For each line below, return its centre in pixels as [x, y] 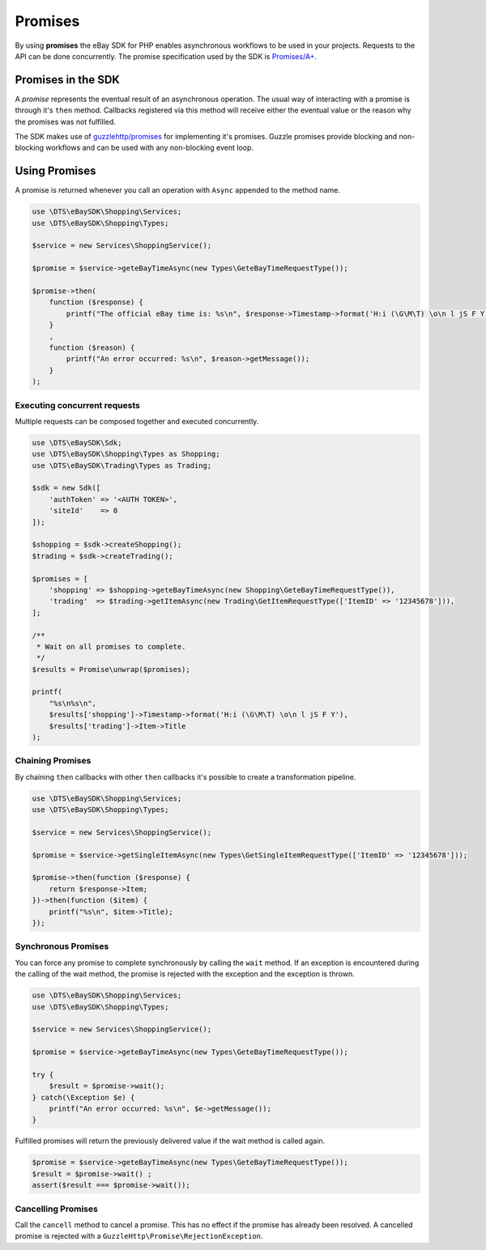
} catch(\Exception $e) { [83, 1097]
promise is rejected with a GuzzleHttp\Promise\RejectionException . [139, 1236]
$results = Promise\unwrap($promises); [111, 669]
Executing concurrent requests [78, 405]
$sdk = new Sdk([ [66, 488]
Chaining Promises [53, 761]
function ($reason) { [92, 347]
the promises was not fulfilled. [66, 121]
